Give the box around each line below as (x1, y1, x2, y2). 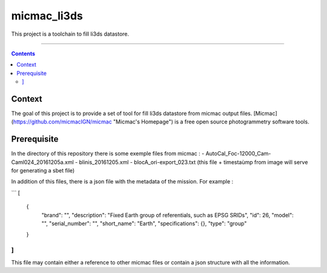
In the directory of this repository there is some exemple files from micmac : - (11, 150, 205, 157)
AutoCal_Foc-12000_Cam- (205, 150, 271, 157)
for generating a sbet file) (11, 167, 75, 174)
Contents (11, 50, 36, 57)
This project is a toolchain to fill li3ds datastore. (11, 30, 130, 38)
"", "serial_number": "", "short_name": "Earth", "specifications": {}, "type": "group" (41, 220, 247, 227)
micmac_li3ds (11, 9, 83, 22)
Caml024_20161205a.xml (11, 158, 74, 166)
